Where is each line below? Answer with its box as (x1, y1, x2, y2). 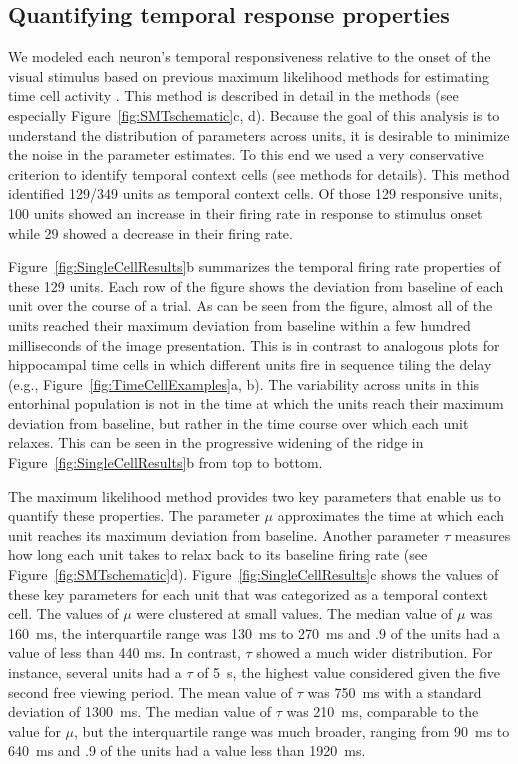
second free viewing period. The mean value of (8, 681, 293, 702)
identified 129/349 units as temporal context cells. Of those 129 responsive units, (8, 183, 503, 204)
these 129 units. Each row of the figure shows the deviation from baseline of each (8, 275, 504, 296)
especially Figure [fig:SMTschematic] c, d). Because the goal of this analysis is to (8, 104, 500, 125)
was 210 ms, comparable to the (286, 701, 479, 722)
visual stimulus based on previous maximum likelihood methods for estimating (8, 65, 489, 86)
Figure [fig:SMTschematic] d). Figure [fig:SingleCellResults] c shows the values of (8, 564, 499, 585)
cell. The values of (8, 603, 119, 624)
